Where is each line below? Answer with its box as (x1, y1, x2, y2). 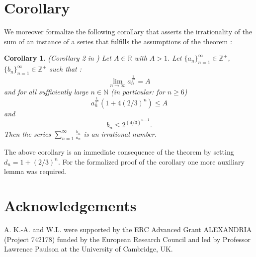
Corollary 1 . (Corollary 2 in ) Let (4, 53, 111, 63)
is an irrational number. (84, 128, 157, 139)
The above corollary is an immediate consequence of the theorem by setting (4, 147, 234, 157)
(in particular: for (111, 86, 165, 97)
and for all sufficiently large (4, 86, 88, 97)
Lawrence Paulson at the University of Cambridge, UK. (4, 244, 173, 254)
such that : (49, 64, 82, 74)
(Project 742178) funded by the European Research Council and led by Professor (4, 234, 251, 244)
